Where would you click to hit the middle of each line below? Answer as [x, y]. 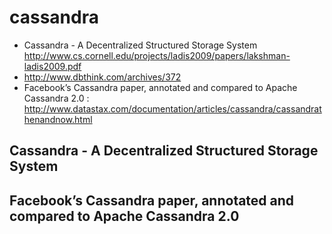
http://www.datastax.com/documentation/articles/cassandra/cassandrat [172, 108]
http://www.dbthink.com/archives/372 [102, 77]
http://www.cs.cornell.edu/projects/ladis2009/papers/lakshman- [157, 55]
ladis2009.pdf [52, 66]
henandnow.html [58, 119]
